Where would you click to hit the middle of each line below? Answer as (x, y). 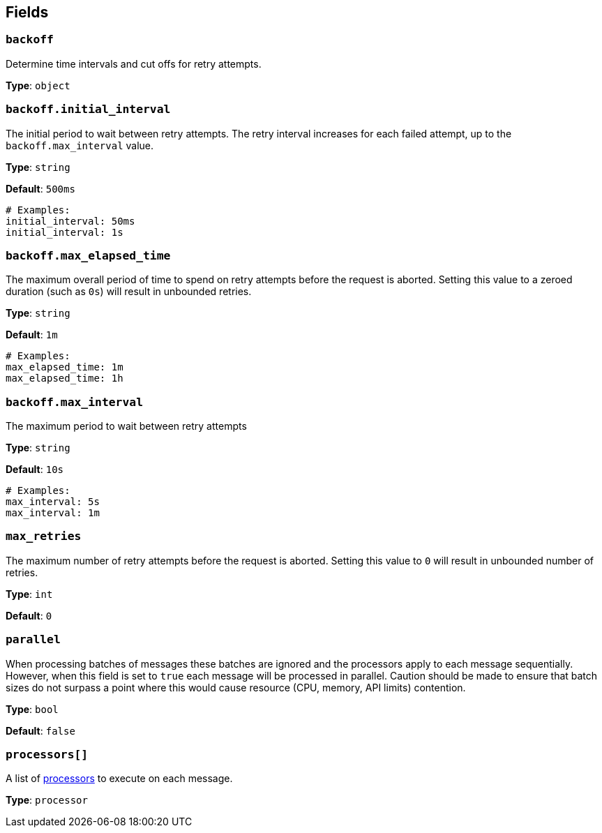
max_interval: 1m (53, 513)
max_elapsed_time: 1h (65, 378)
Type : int (29, 594)
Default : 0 (29, 615)
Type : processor (47, 800)
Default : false (40, 730)
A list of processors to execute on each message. (119, 779)
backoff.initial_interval (88, 110)
